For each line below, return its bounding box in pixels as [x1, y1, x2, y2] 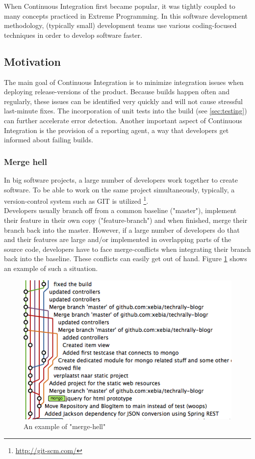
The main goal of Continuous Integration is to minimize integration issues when [4, 77, 244, 87]
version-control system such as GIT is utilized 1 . [4, 194, 149, 206]
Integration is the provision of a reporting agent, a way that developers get [4, 125, 229, 135]
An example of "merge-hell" [24, 421, 106, 432]
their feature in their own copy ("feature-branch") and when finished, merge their [4, 215, 248, 225]
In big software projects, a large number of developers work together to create [4, 174, 238, 185]
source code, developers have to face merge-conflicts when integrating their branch [4, 243, 251, 254]
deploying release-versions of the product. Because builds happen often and [4, 86, 229, 97]
